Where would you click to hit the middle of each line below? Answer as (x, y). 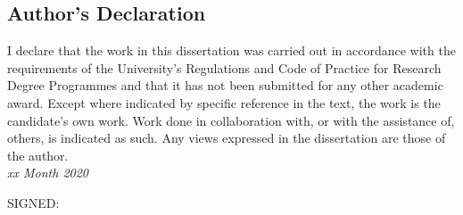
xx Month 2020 (48, 173)
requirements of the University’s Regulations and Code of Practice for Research (224, 67)
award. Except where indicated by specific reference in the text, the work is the (224, 102)
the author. (38, 155)
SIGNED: (33, 202)
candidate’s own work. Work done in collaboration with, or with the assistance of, (231, 120)
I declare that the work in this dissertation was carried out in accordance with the (231, 50)
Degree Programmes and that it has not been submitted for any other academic (225, 85)
